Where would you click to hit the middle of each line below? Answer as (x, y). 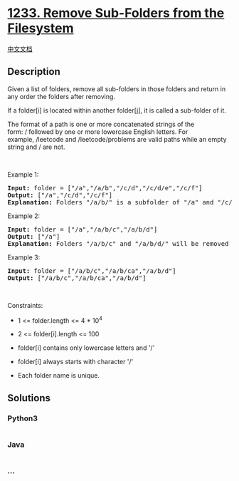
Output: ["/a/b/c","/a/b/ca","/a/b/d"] (77, 278)
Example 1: (23, 174)
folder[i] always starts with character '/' (75, 362)
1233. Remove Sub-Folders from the (116, 13)
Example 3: (24, 257)
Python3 (22, 418)
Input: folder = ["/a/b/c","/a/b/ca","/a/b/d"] (92, 271)
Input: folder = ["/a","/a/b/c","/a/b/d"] (83, 229)
